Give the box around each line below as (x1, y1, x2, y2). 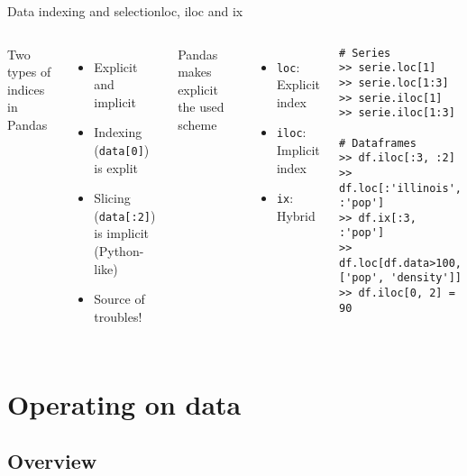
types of (7, 62, 51, 81)
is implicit (94, 224, 150, 243)
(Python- (94, 242, 144, 261)
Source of (94, 289, 145, 308)
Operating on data (7, 385, 242, 422)
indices (7, 79, 45, 98)
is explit (94, 158, 138, 177)
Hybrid (276, 206, 316, 224)
